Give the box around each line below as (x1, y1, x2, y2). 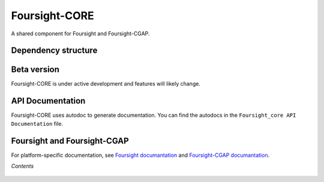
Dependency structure (11, 45, 98, 56)
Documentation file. (11, 120, 63, 127)
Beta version (11, 65, 60, 75)
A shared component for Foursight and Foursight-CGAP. (11, 30, 150, 37)
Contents (11, 162, 34, 170)
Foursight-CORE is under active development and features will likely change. (11, 80, 201, 87)
